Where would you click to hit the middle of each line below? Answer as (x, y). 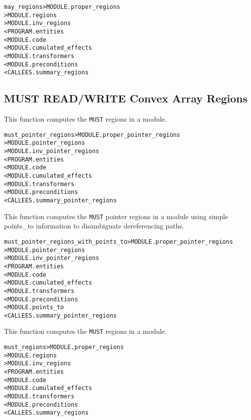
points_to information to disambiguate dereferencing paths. (94, 226)
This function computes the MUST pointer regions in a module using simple (116, 216)
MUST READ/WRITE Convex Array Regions (126, 98)
